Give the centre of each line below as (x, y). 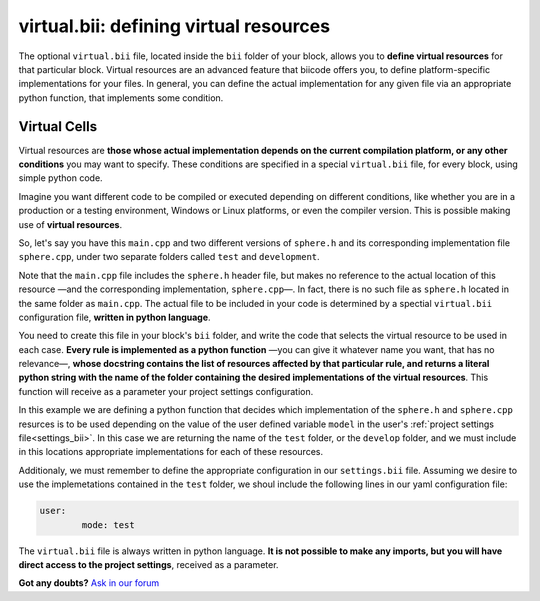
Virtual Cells (58, 126)
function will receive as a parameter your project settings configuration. (166, 391)
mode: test (108, 524)
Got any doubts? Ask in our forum (89, 583)
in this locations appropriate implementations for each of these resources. (171, 452)
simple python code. (61, 178)
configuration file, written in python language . (114, 317)
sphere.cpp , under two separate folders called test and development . (169, 257)
